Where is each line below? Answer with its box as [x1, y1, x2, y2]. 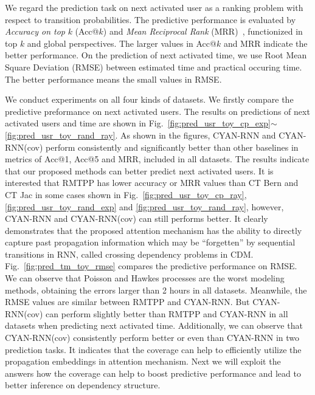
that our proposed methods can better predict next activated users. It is [5, 164, 274, 177]
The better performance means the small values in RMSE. [5, 72, 222, 85]
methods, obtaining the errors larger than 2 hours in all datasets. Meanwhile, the [5, 283, 307, 296]
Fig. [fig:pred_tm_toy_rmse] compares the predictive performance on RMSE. [5, 259, 297, 272]
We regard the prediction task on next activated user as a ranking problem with [5, 1, 303, 13]
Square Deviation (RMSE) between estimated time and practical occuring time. [5, 60, 302, 73]
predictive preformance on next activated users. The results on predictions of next [5, 105, 310, 117]
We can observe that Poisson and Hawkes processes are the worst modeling [5, 272, 285, 284]
